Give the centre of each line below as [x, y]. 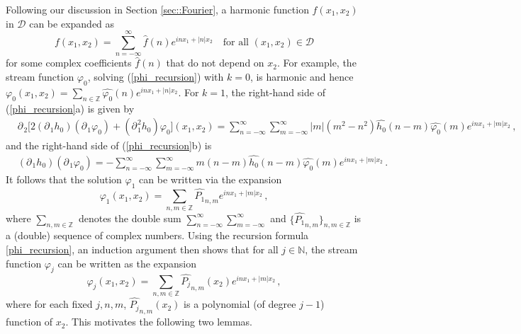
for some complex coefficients [69, 63]
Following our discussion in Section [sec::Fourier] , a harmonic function [157, 9]
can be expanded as [72, 23]
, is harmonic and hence [302, 76]
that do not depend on [215, 63]
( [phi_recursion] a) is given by [70, 108]
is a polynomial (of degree [240, 304]
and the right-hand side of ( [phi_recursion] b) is [109, 145]
